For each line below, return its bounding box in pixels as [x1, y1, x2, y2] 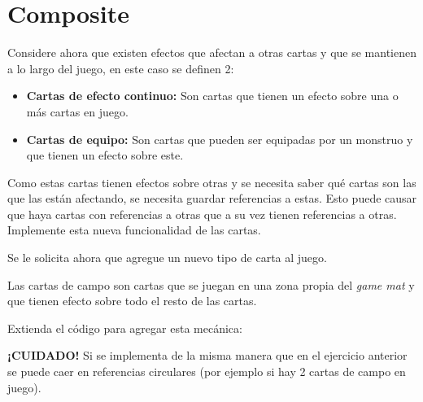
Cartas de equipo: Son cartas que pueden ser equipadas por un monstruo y [26, 130, 413, 147]
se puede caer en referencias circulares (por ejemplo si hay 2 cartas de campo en [7, 363, 406, 380]
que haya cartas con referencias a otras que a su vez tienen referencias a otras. [7, 205, 397, 222]
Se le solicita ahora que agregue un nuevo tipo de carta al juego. [7, 249, 327, 266]
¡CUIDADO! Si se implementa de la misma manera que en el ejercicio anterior [7, 347, 408, 364]
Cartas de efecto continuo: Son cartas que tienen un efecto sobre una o [26, 87, 399, 104]
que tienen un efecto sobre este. [26, 146, 184, 164]
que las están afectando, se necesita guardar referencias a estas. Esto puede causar [7, 190, 417, 207]
